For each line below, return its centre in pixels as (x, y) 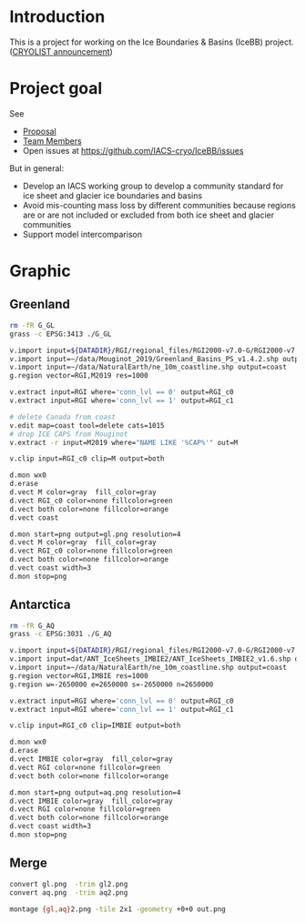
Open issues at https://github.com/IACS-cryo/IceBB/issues (133, 150)
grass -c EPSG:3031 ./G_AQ (61, 634)
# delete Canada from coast (63, 417)
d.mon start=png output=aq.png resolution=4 (95, 792)
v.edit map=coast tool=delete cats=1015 (87, 425)
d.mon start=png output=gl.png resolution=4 (95, 534)
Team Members (52, 141)
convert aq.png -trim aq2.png (69, 893)
